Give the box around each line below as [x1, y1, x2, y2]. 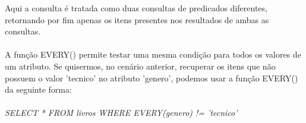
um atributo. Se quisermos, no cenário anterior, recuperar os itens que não [5, 59, 276, 72]
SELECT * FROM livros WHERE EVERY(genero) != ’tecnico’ [5, 106, 238, 119]
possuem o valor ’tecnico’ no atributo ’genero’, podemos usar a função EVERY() [5, 71, 298, 84]
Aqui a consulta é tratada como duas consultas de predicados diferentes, [5, 2, 267, 14]
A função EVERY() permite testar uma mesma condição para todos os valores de [5, 48, 301, 61]
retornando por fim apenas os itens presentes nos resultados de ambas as [5, 13, 269, 26]
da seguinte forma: [5, 83, 72, 96]
